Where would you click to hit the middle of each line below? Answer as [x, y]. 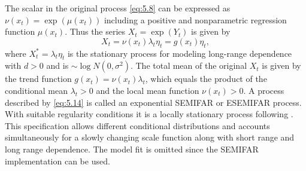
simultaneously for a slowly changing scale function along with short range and [150, 137]
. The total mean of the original [189, 65]
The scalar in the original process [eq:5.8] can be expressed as [118, 8]
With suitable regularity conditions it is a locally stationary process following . [149, 114]
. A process [264, 90]
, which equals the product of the [206, 79]
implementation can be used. [57, 161]
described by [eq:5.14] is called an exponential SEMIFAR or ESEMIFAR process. [153, 102]
